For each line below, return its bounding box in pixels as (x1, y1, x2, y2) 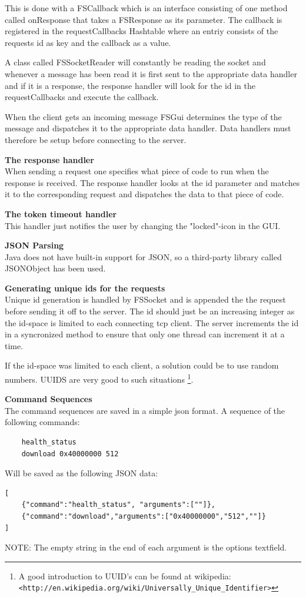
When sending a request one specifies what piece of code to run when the (5, 165, 269, 177)
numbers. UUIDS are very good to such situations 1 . (5, 372, 194, 385)
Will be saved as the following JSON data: (5, 467, 158, 479)
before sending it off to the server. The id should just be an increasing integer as (5, 305, 295, 317)
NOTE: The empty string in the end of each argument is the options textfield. (5, 541, 287, 553)
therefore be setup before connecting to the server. (5, 133, 187, 145)
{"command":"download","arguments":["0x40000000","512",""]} (21, 512, 266, 521)
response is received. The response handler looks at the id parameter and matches (5, 176, 300, 188)
